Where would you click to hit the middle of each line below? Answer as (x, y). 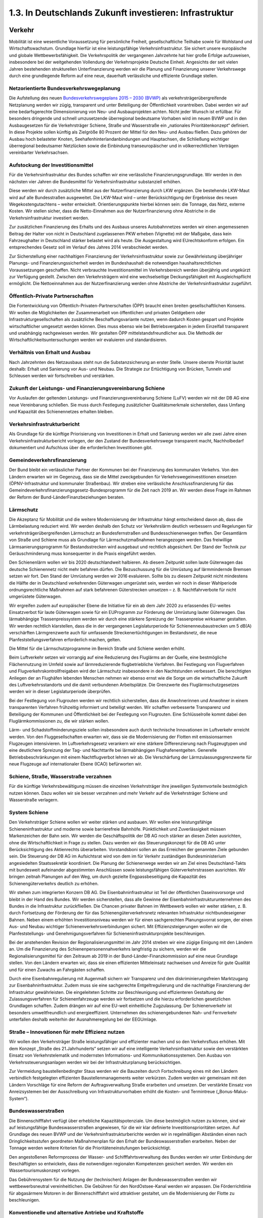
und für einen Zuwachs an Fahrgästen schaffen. (57, 970)
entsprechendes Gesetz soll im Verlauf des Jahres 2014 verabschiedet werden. (89, 247)
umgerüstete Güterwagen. (35, 596)
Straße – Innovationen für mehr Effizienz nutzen (67, 1032)
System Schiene (29, 812)
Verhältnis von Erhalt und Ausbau (50, 352)
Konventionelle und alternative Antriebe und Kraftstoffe (76, 1212)
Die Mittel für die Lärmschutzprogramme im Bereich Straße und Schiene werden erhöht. (97, 648)
